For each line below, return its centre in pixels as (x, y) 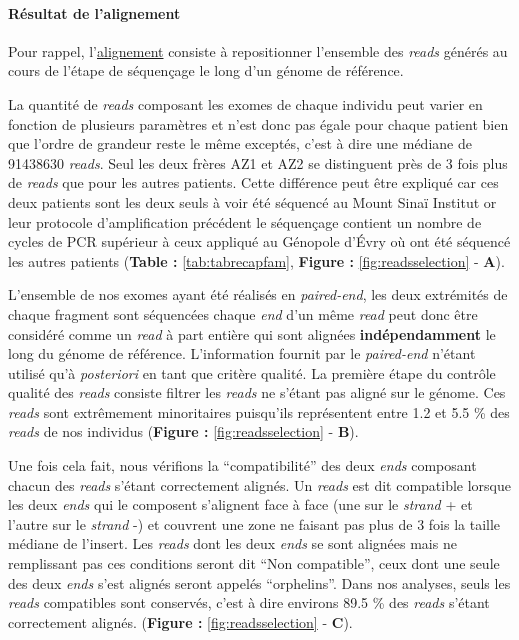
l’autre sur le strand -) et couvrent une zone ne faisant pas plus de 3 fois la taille (254, 523)
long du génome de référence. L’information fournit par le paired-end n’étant (242, 353)
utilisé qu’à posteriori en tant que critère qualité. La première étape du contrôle (252, 372)
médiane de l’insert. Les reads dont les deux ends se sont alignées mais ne (232, 543)
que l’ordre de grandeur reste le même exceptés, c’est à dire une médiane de (240, 143)
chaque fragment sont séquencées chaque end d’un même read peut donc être (243, 313)
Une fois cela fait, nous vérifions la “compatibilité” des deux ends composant (242, 465)
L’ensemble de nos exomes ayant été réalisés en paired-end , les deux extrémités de (258, 294)
